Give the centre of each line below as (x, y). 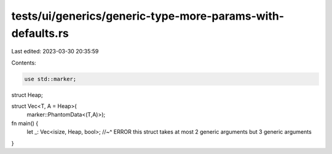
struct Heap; (27, 94)
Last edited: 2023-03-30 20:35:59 (55, 52)
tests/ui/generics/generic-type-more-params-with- (148, 16)
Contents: (24, 63)
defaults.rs (40, 33)
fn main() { (25, 123)
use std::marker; (50, 79)
